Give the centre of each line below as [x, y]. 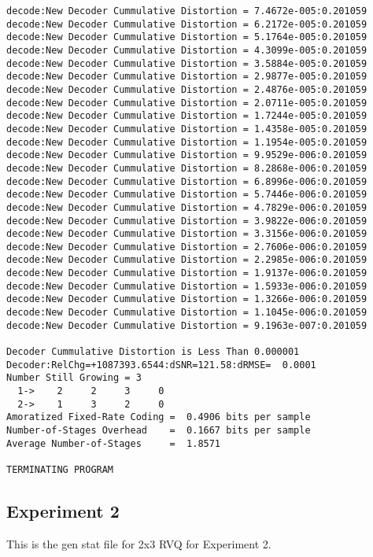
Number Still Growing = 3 [74, 378]
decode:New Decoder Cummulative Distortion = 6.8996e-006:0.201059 [187, 181]
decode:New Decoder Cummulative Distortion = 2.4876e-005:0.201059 [187, 89]
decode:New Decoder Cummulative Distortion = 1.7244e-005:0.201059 [187, 116]
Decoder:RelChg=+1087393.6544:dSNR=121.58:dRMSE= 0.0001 [161, 365]
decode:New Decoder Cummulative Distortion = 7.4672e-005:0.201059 [187, 11]
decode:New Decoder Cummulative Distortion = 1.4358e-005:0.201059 [187, 129]
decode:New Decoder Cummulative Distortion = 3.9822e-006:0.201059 [187, 221]
